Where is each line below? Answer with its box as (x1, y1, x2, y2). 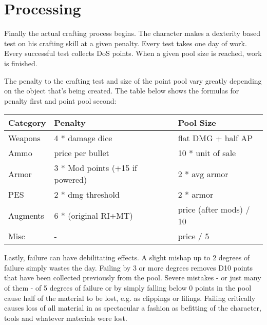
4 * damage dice (54, 132, 112, 144)
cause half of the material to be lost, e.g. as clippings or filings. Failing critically (4, 292, 256, 303)
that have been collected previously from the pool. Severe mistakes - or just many (4, 272, 261, 283)
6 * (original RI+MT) (54, 209, 133, 221)
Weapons (8, 132, 41, 144)
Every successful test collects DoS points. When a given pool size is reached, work (4, 48, 262, 59)
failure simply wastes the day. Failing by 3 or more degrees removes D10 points (4, 262, 253, 273)
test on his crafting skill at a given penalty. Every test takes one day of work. (4, 37, 247, 48)
